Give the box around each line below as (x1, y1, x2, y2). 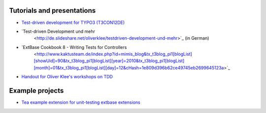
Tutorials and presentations (9, 6, 96, 15)
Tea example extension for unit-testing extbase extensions (21, 99, 140, 105)
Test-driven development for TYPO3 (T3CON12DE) (21, 20, 125, 25)
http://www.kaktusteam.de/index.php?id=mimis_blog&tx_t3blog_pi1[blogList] (36, 51, 192, 57)
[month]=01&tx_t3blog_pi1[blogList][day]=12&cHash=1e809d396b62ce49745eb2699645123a (33, 65, 224, 70)
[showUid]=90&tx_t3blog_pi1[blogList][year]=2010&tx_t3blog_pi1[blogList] (33, 58, 185, 64)
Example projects (9, 87, 64, 95)
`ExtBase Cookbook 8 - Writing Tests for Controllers (21, 44, 127, 50)
